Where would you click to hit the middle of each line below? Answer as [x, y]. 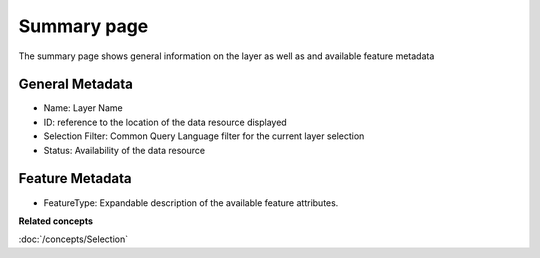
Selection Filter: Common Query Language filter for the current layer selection [204, 136]
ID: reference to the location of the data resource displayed [165, 122]
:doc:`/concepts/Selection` [73, 239]
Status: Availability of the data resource [124, 150]
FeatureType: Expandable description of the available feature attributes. [191, 202]
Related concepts [56, 221]
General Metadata [76, 84]
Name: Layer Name [83, 108]
